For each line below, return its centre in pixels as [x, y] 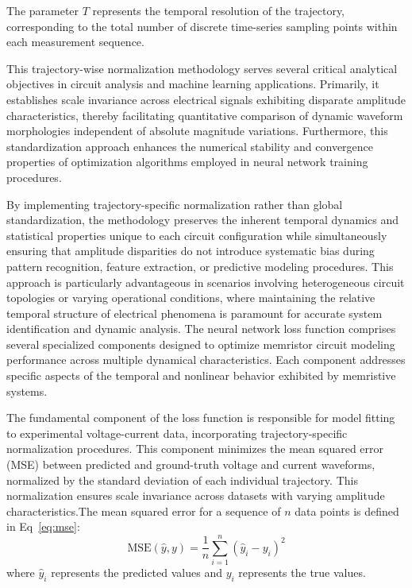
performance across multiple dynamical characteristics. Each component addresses [206, 360]
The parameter [43, 10]
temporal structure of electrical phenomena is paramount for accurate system [194, 313]
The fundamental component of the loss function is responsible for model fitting [201, 418]
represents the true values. [302, 573]
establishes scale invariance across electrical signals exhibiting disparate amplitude [206, 99]
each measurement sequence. [75, 42]
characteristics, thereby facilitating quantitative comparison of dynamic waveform [205, 115]
